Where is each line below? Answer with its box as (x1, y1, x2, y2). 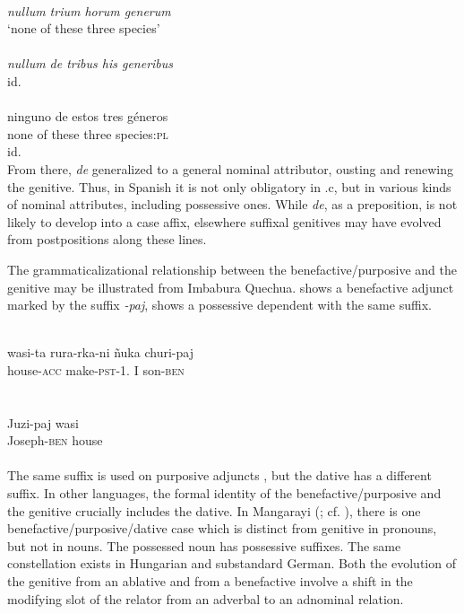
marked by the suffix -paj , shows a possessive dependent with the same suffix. (7, 295, 432, 314)
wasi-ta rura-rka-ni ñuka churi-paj (7, 343, 193, 362)
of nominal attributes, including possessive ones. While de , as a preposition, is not (7, 195, 458, 214)
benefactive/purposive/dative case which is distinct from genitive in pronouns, (7, 519, 437, 538)
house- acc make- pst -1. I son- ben (7, 360, 185, 379)
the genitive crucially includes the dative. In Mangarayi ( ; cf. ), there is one (7, 501, 421, 520)
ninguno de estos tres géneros (7, 107, 168, 126)
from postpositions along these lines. (7, 230, 207, 249)
